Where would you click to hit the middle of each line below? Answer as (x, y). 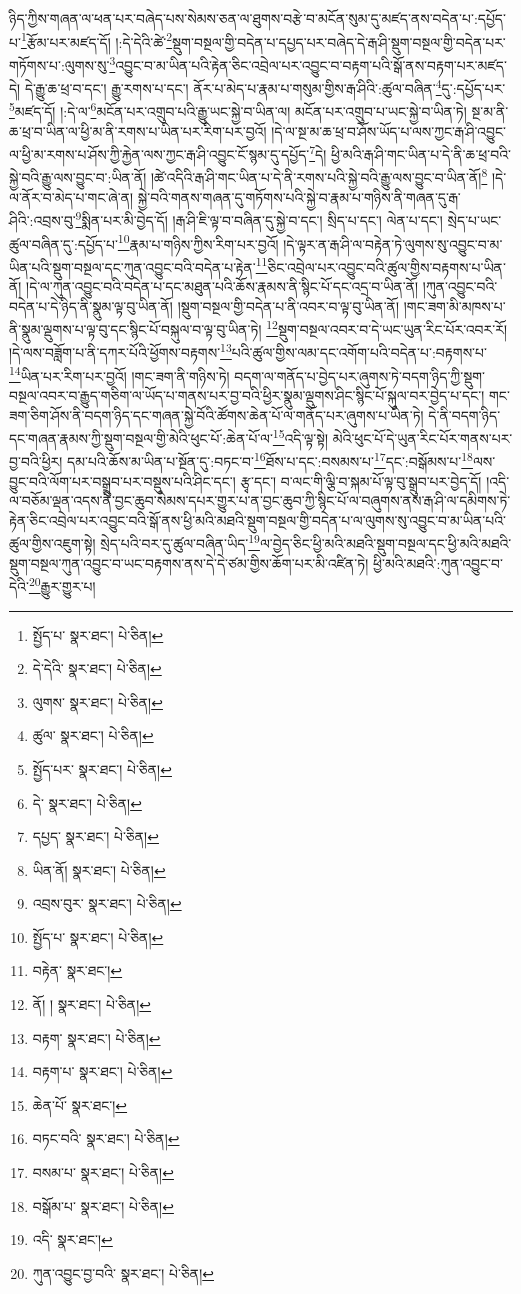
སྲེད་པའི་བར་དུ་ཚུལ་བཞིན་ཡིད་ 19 (180, 542)
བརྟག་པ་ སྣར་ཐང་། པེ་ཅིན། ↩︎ (102, 1071)
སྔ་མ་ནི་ (490, 111)
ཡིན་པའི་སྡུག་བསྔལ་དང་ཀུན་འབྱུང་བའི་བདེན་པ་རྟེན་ (132, 266)
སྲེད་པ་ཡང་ (474, 219)
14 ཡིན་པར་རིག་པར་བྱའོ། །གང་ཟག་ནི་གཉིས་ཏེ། (119, 374)
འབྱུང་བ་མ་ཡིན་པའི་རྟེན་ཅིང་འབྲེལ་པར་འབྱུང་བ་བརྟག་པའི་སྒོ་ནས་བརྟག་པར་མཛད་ (311, 64)
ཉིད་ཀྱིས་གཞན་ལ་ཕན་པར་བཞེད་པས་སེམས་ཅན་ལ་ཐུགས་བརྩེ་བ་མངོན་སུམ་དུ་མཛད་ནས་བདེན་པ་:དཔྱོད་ (257, 18)
